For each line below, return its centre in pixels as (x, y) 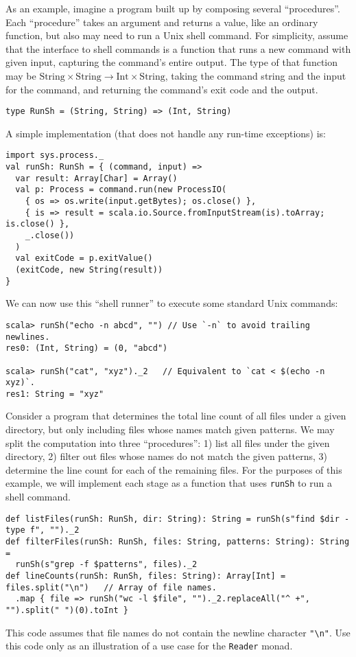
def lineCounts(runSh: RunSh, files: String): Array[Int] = (146, 576)
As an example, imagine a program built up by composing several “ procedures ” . (173, 8)
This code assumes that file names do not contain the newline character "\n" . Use (178, 632)
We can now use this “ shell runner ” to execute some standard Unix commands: (172, 303)
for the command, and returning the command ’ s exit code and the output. (162, 89)
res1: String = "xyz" (55, 394)
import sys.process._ (55, 155)
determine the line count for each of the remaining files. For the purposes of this (174, 469)
